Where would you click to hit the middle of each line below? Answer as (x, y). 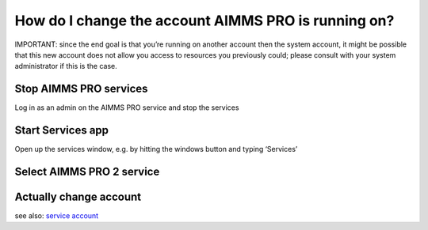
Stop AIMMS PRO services (81, 89)
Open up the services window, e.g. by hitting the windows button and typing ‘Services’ (156, 149)
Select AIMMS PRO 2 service (87, 171)
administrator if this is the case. (66, 66)
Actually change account (78, 196)
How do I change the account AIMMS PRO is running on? (204, 21)
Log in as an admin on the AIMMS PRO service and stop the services (127, 107)
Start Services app (62, 130)
